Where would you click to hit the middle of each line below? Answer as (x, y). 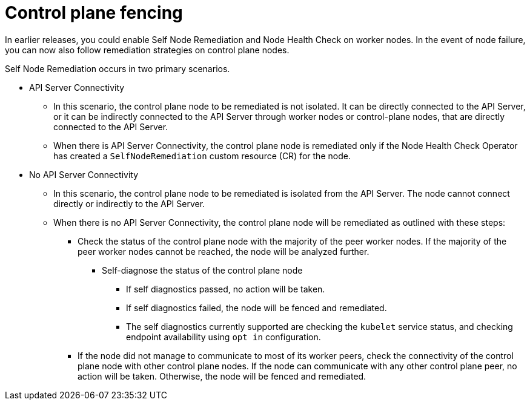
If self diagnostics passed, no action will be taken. (226, 289)
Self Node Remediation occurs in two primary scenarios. (118, 68)
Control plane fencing (94, 13)
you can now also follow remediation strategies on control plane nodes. (147, 50)
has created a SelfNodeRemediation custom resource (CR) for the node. (202, 156)
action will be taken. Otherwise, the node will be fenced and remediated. (222, 376)
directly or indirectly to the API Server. (129, 203)
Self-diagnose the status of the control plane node (202, 270)
